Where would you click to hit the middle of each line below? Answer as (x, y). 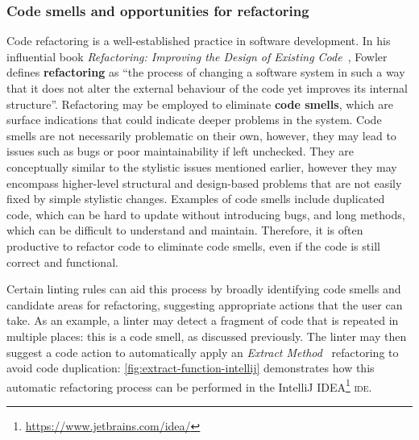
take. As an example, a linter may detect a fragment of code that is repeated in (203, 320)
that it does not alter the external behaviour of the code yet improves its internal (207, 88)
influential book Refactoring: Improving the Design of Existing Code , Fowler (197, 56)
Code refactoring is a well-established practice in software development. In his (199, 41)
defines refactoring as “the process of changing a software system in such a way (206, 72)
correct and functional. (62, 262)
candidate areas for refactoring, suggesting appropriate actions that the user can (205, 304)
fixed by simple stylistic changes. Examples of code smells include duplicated (196, 199)
